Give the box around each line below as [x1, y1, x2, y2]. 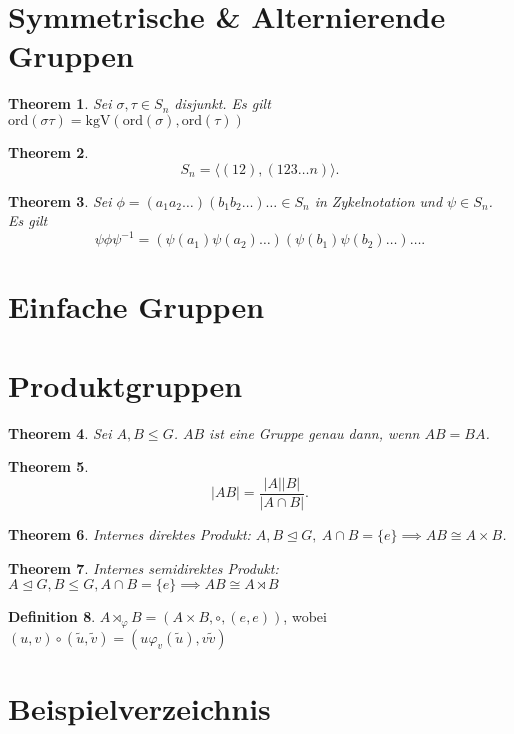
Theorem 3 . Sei [8, 190, 112, 211]
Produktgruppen [8, 364, 243, 405]
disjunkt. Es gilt [174, 93, 271, 114]
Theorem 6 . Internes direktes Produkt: [8, 523, 251, 544]
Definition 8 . [8, 606, 96, 627]
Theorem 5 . [8, 456, 89, 477]
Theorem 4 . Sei [8, 422, 112, 443]
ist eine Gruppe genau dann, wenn [209, 422, 420, 443]
